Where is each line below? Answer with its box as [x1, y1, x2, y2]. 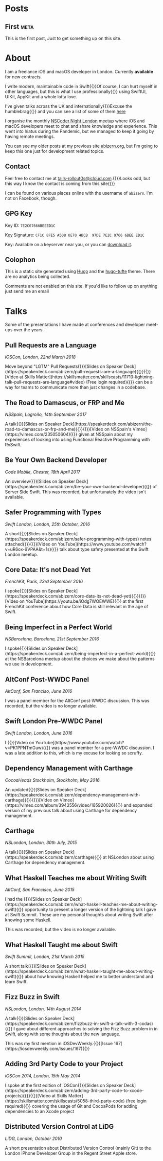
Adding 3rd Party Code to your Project [5, 1060, 123, 1068]
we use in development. [5, 661, 53, 667]
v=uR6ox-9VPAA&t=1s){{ [5, 546, 55, 552]
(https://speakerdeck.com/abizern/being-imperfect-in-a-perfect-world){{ [5, 651, 152, 657]
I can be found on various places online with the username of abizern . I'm [5, 190, 153, 196]
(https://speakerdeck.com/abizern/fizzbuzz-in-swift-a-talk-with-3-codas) [5, 1021, 153, 1026]
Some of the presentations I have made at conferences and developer [5, 321, 145, 328]
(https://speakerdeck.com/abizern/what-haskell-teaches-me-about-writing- [5, 901, 158, 908]
